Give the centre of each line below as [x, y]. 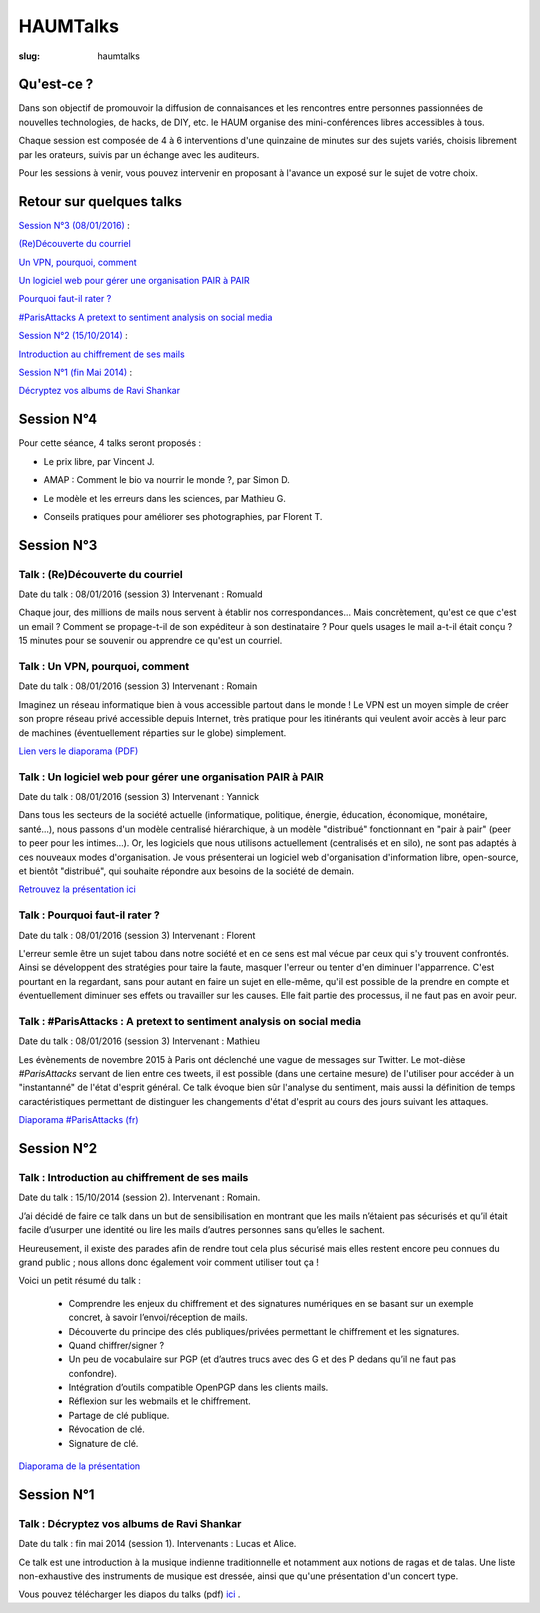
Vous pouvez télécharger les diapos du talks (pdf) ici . [129, 1594]
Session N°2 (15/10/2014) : [73, 336]
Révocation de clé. [106, 1429]
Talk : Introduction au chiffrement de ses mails [133, 1177]
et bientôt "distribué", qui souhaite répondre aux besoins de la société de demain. [186, 871]
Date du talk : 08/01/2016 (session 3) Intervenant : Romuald [141, 594]
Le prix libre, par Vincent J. [99, 461]
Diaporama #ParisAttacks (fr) [78, 1120]
